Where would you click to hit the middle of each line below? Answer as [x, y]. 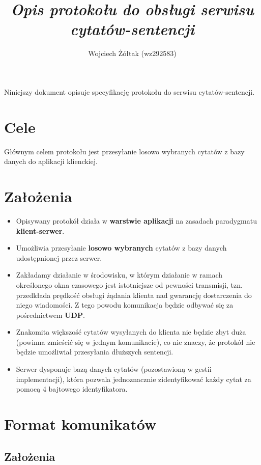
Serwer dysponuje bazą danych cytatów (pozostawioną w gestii [114, 369]
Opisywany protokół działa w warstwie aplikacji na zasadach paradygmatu [136, 220]
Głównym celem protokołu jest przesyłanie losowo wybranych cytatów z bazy [124, 151]
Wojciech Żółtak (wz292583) [132, 53]
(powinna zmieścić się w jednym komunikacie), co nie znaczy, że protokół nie [136, 341]
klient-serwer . [40, 230]
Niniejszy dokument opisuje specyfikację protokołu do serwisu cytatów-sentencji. [129, 91]
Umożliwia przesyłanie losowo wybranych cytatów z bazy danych [121, 248]
